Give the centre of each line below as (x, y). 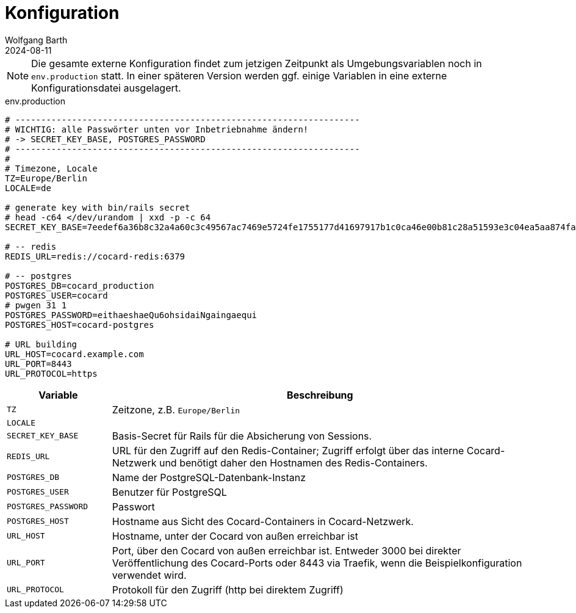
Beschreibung (320, 395)
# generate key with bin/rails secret (98, 207)
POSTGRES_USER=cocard (56, 295)
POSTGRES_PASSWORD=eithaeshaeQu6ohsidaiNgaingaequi (131, 315)
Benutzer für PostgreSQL (169, 492)
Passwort (133, 506)
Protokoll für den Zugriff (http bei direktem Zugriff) (228, 589)
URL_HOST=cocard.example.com (74, 354)
